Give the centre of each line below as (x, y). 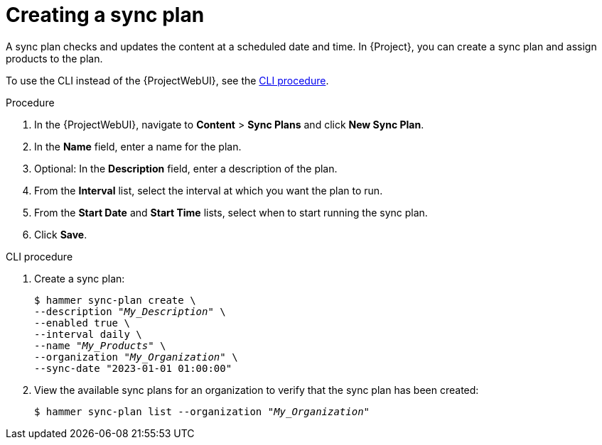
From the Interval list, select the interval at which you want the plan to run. (209, 190)
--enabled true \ (82, 323)
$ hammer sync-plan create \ (115, 300)
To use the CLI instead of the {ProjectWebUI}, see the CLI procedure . (167, 80)
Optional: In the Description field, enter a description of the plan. (186, 168)
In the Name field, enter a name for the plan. (138, 146)
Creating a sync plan (105, 15)
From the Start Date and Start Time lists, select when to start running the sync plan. (231, 212)
